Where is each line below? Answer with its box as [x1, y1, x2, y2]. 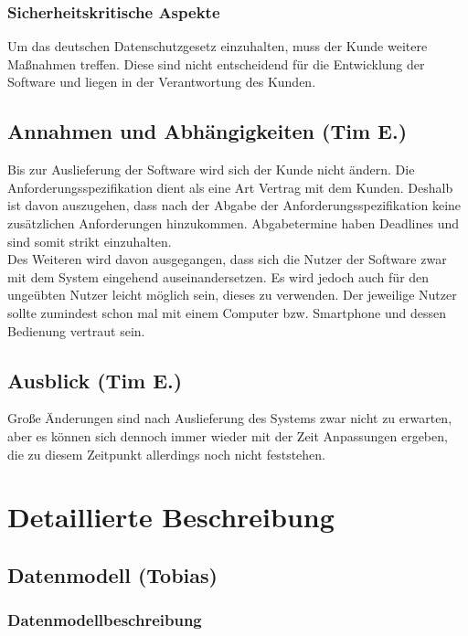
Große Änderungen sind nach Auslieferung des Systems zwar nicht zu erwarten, [7, 408, 452, 428]
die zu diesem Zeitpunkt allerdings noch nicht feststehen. [7, 444, 326, 463]
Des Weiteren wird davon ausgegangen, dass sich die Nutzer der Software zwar [7, 249, 447, 269]
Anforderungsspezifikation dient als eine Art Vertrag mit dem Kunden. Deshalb [7, 177, 453, 196]
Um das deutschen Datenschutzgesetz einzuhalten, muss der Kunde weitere [7, 37, 428, 56]
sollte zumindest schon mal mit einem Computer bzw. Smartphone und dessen [7, 302, 446, 322]
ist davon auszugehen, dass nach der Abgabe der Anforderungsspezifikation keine [7, 196, 462, 215]
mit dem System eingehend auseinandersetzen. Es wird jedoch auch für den [7, 267, 430, 286]
